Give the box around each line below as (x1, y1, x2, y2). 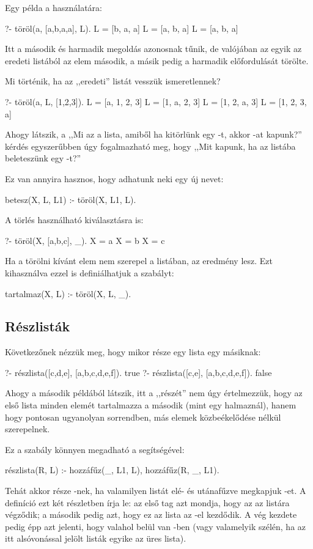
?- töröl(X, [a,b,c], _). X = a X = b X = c (5, 234, 165, 246)
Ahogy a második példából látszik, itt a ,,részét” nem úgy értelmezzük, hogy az (5, 386, 303, 399)
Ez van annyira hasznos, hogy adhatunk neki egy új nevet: (5, 172, 224, 185)
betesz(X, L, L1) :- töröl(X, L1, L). (5, 193, 136, 205)
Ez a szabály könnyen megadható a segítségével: (5, 443, 185, 455)
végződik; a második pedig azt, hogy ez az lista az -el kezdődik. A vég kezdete (5, 508, 297, 521)
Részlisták (5, 317, 70, 336)
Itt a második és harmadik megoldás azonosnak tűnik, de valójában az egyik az (5, 42, 302, 55)
